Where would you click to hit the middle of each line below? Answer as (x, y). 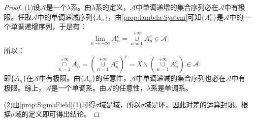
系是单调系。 (172, 87)
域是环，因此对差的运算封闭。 (193, 104)
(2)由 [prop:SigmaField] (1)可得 (50, 104)
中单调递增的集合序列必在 (177, 7)
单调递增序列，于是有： (48, 26)
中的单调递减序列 (65, 16)
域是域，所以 (120, 104)
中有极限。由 (60, 78)
